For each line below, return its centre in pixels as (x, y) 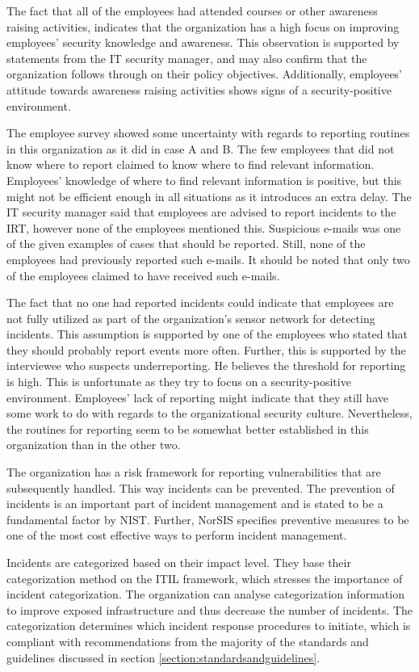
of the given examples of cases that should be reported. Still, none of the (186, 244)
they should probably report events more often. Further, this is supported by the (206, 349)
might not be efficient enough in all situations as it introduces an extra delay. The (209, 196)
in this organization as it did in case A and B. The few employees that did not (201, 148)
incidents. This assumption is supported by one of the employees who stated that (207, 334)
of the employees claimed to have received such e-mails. (143, 275)
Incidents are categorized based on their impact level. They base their (179, 562)
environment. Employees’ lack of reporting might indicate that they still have (197, 397)
